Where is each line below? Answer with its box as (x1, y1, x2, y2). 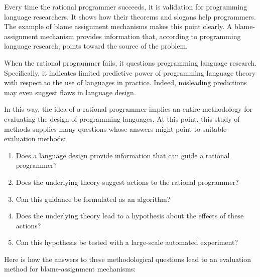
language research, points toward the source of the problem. (4, 41, 188, 51)
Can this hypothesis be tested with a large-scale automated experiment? (16, 237, 238, 247)
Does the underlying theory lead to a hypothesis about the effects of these (16, 210, 244, 221)
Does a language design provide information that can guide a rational (16, 150, 230, 160)
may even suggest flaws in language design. (4, 87, 136, 97)
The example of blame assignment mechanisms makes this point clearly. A (4, 21, 232, 32)
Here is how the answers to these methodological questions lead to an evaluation (4, 253, 251, 264)
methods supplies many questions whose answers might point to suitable (4, 123, 227, 134)
